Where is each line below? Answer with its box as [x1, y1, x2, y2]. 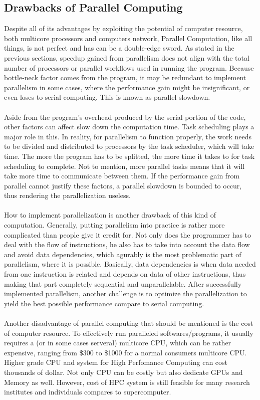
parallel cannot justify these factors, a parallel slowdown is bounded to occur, [4, 180, 242, 190]
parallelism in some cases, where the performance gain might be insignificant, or [4, 82, 250, 92]
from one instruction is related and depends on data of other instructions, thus [4, 269, 246, 279]
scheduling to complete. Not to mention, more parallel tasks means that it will [4, 160, 245, 171]
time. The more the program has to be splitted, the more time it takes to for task [4, 150, 255, 161]
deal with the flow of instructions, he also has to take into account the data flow [4, 239, 250, 250]
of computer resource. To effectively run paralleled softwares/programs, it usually [4, 327, 253, 338]
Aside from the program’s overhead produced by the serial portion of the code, [4, 111, 246, 122]
